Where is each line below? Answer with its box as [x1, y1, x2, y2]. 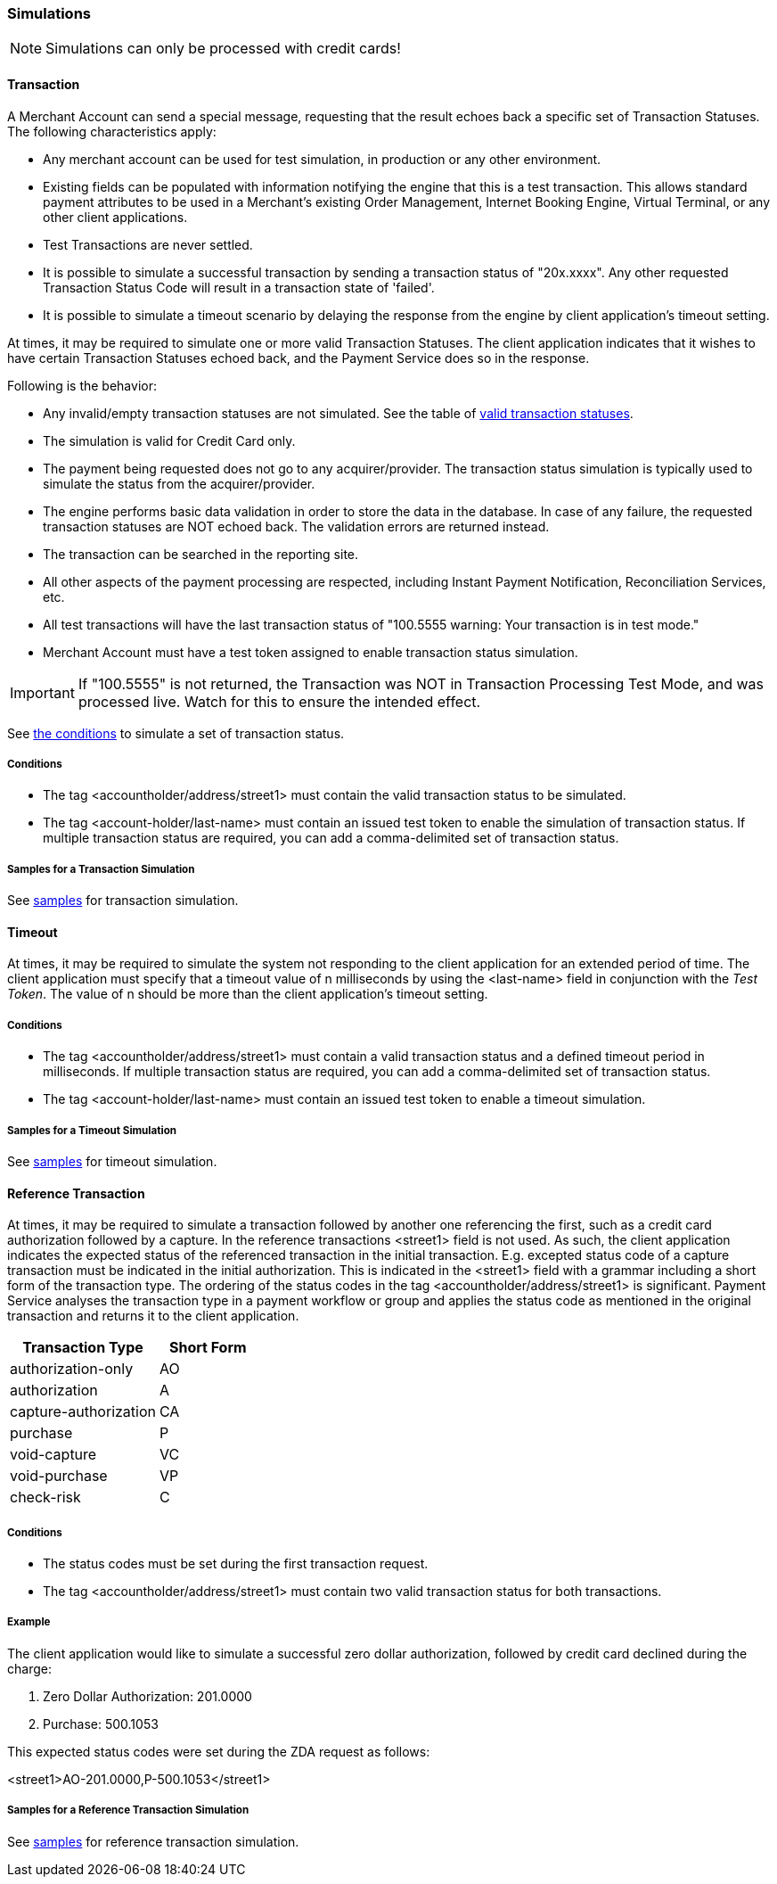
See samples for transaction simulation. [7, 893, 239, 909]
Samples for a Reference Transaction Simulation [7, 1804, 249, 1817]
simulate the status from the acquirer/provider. [43, 475, 315, 491]
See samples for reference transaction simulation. [7, 1833, 299, 1849]
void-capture [10, 1445, 97, 1464]
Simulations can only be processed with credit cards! [45, 39, 401, 58]
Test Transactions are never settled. [43, 236, 253, 252]
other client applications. [43, 209, 188, 225]
